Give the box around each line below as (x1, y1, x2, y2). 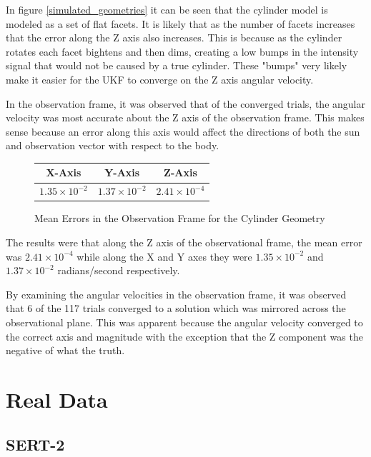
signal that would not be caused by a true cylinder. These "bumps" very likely (6, 58, 347, 73)
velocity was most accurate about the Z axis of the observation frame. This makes (6, 110, 365, 125)
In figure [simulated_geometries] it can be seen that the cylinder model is (6, 2, 328, 16)
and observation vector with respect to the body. (6, 138, 219, 153)
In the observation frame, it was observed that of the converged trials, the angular (6, 96, 365, 111)
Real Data (6, 384, 108, 413)
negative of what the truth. (6, 343, 125, 358)
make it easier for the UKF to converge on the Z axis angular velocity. (6, 71, 314, 86)
